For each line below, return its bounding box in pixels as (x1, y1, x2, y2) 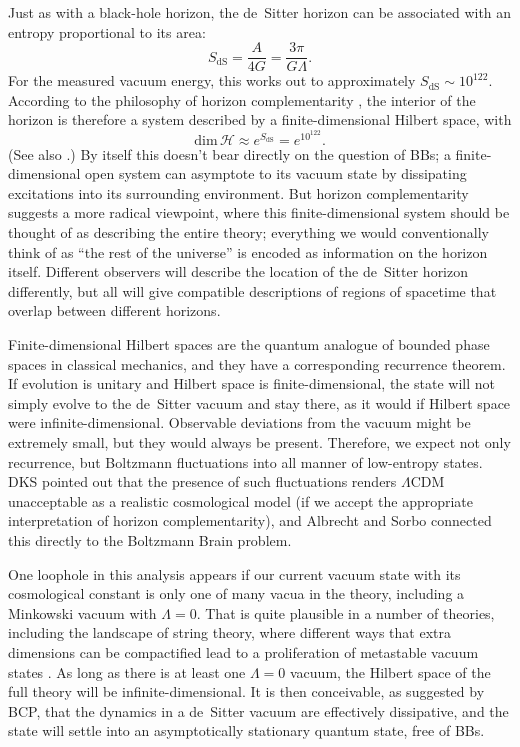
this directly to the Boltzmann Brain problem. (8, 529, 292, 550)
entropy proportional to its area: (8, 21, 206, 42)
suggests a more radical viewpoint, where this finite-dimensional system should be (8, 202, 510, 223)
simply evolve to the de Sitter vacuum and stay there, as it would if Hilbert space (8, 392, 511, 413)
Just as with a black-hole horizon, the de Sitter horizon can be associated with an (8, 2, 512, 22)
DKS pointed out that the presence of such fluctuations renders (8, 471, 397, 492)
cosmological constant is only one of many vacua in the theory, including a (8, 583, 465, 604)
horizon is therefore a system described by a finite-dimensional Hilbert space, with (8, 109, 512, 130)
